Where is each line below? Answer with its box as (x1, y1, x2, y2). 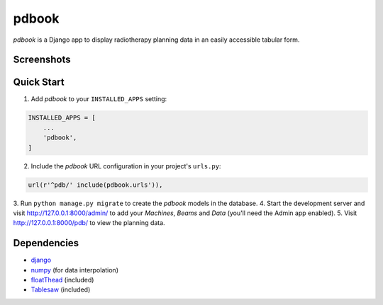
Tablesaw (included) (30, 285, 91, 294)
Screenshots (13, 54, 71, 66)
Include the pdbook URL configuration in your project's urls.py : (30, 161, 221, 170)
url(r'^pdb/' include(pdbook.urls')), (28, 180, 163, 189)
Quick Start (13, 76, 65, 88)
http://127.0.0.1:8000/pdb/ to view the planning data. (13, 219, 166, 227)
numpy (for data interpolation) (30, 265, 119, 274)
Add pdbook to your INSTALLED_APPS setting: (30, 95, 167, 103)
